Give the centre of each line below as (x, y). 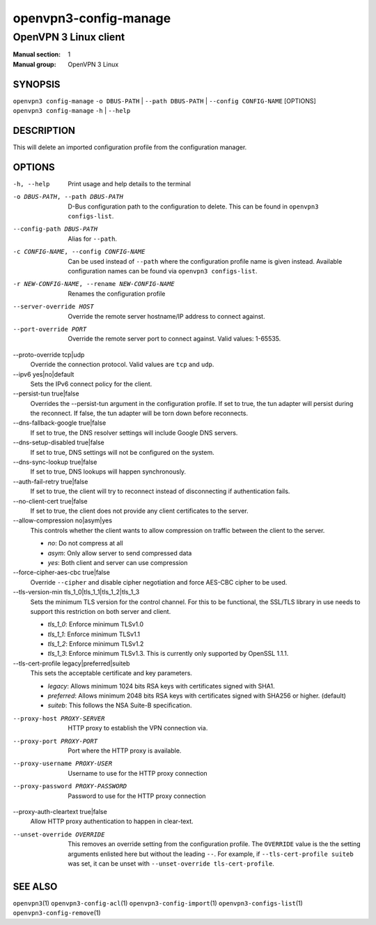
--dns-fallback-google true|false (60, 423)
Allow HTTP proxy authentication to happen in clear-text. (112, 821)
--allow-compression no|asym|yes (63, 520)
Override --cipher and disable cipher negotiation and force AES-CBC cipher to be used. (159, 582)
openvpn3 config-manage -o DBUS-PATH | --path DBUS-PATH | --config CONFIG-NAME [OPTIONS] (164, 100)
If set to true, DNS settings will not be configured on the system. (123, 452)
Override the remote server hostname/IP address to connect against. (166, 316)
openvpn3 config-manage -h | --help (72, 111)
